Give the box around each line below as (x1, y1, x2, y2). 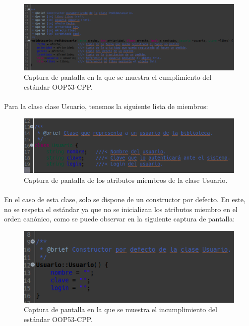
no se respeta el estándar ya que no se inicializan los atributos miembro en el (4, 204, 238, 214)
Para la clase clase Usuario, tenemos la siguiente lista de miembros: (4, 101, 208, 111)
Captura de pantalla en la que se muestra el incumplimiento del (24, 304, 217, 315)
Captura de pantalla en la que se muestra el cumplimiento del (24, 72, 212, 82)
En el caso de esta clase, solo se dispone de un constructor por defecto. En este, (4, 194, 246, 205)
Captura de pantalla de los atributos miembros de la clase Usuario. (24, 174, 228, 185)
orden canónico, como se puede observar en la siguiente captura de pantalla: (4, 214, 235, 224)
